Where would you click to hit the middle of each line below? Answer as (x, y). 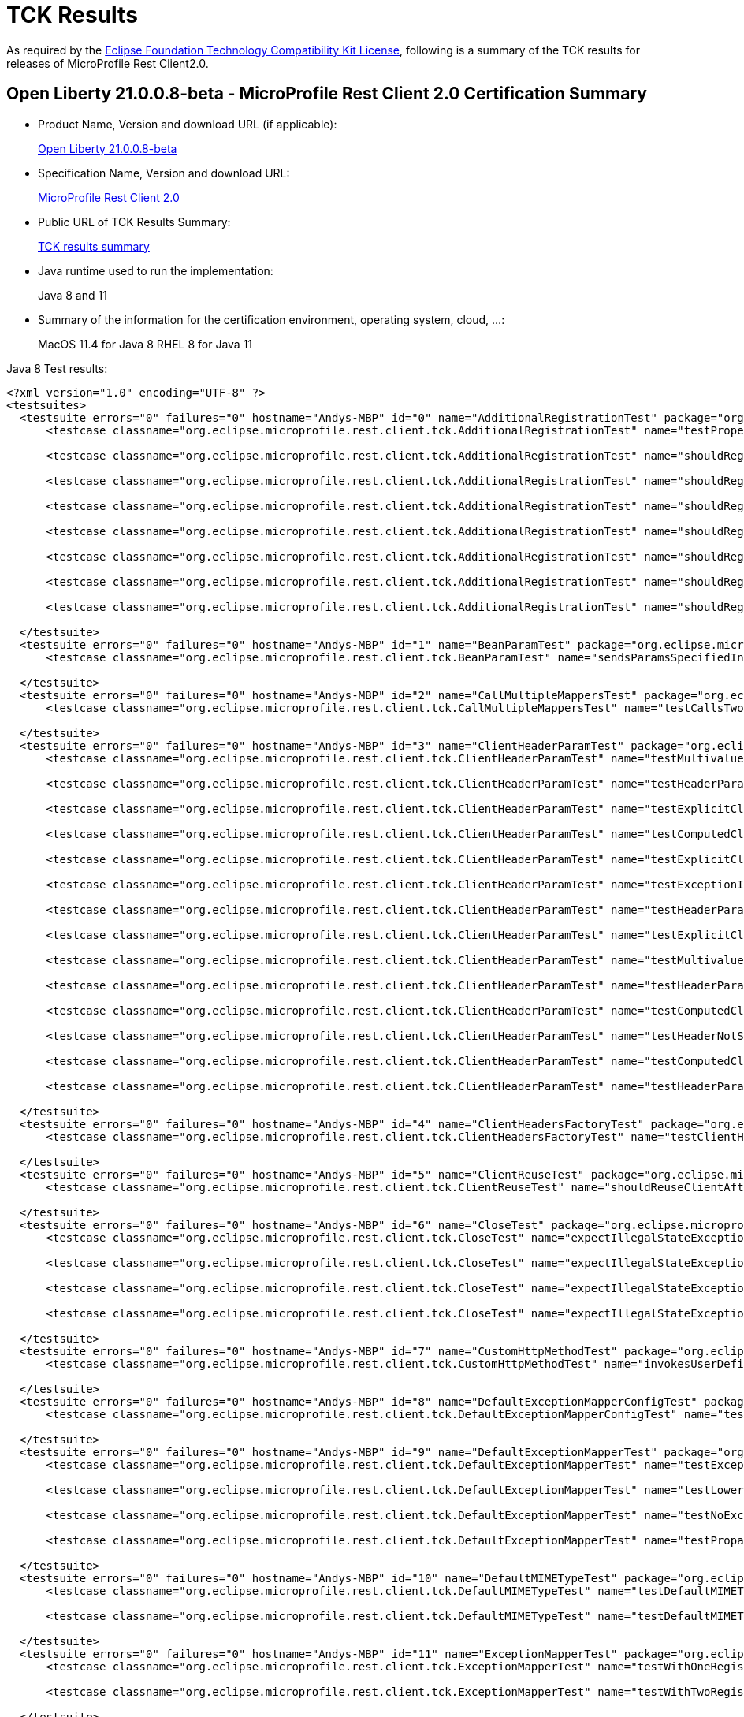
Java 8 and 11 (73, 295)
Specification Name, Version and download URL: (164, 173)
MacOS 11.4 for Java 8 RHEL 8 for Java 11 (145, 344)
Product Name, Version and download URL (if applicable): (188, 124)
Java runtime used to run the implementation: (156, 270)
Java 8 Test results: (57, 368)
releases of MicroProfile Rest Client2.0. (108, 63)
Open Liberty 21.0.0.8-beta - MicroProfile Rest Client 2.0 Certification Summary (327, 94)
